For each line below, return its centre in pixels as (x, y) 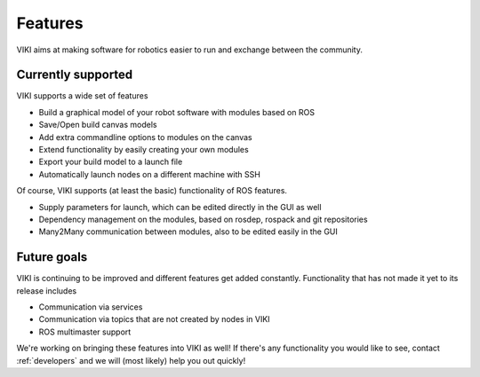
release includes (47, 291)
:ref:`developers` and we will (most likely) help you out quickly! (131, 360)
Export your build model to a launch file (111, 162)
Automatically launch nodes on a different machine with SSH (150, 174)
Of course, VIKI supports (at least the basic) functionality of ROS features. (152, 191)
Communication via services (91, 307)
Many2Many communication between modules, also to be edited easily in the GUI (188, 232)
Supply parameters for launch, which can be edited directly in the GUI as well (180, 207)
